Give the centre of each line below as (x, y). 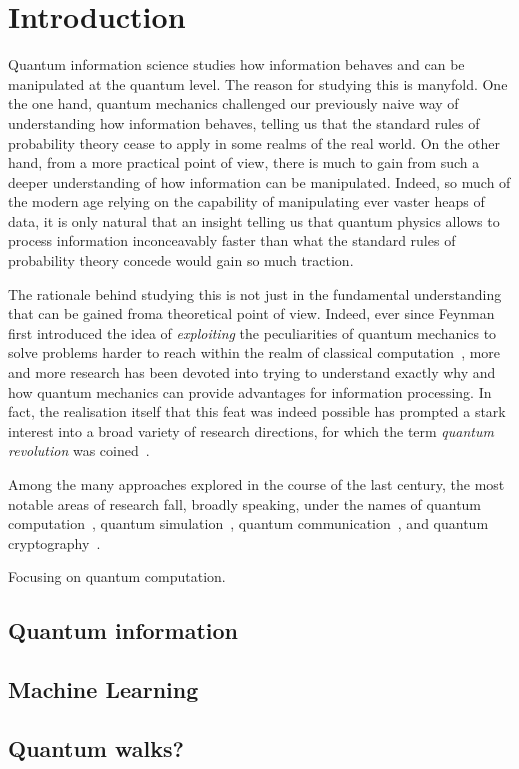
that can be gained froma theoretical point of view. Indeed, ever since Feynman (251, 313)
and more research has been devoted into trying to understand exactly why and (252, 372)
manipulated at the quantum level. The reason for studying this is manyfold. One (258, 83)
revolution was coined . (79, 450)
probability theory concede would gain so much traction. (181, 260)
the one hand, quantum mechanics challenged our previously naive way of (233, 103)
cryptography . (54, 542)
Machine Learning (103, 689)
